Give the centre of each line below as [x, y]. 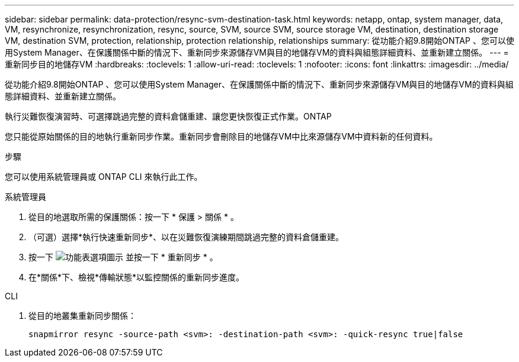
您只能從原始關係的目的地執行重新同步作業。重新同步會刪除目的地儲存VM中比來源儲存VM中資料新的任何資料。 [221, 136]
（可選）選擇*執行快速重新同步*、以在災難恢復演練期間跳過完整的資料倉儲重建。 [186, 237]
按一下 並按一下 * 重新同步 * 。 [123, 257]
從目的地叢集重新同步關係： [82, 316]
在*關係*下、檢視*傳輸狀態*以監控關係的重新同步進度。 [137, 277]
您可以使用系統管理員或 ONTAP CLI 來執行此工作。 [104, 177]
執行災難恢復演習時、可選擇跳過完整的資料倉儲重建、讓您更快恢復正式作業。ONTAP [168, 116]
